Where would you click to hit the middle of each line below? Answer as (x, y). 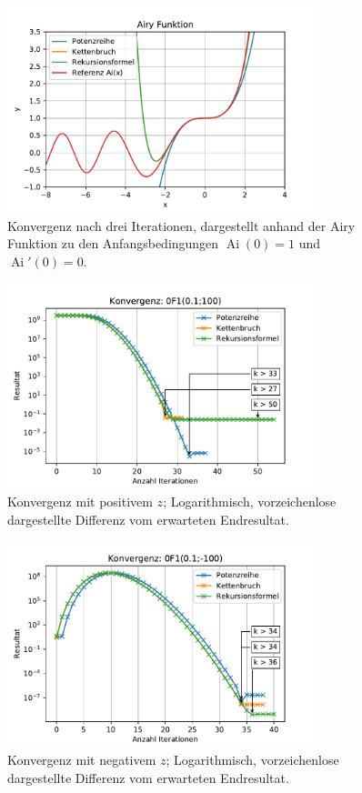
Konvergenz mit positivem (80, 502)
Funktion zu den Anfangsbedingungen (113, 243)
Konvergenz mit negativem (82, 760)
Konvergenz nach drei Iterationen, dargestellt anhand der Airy (181, 225)
